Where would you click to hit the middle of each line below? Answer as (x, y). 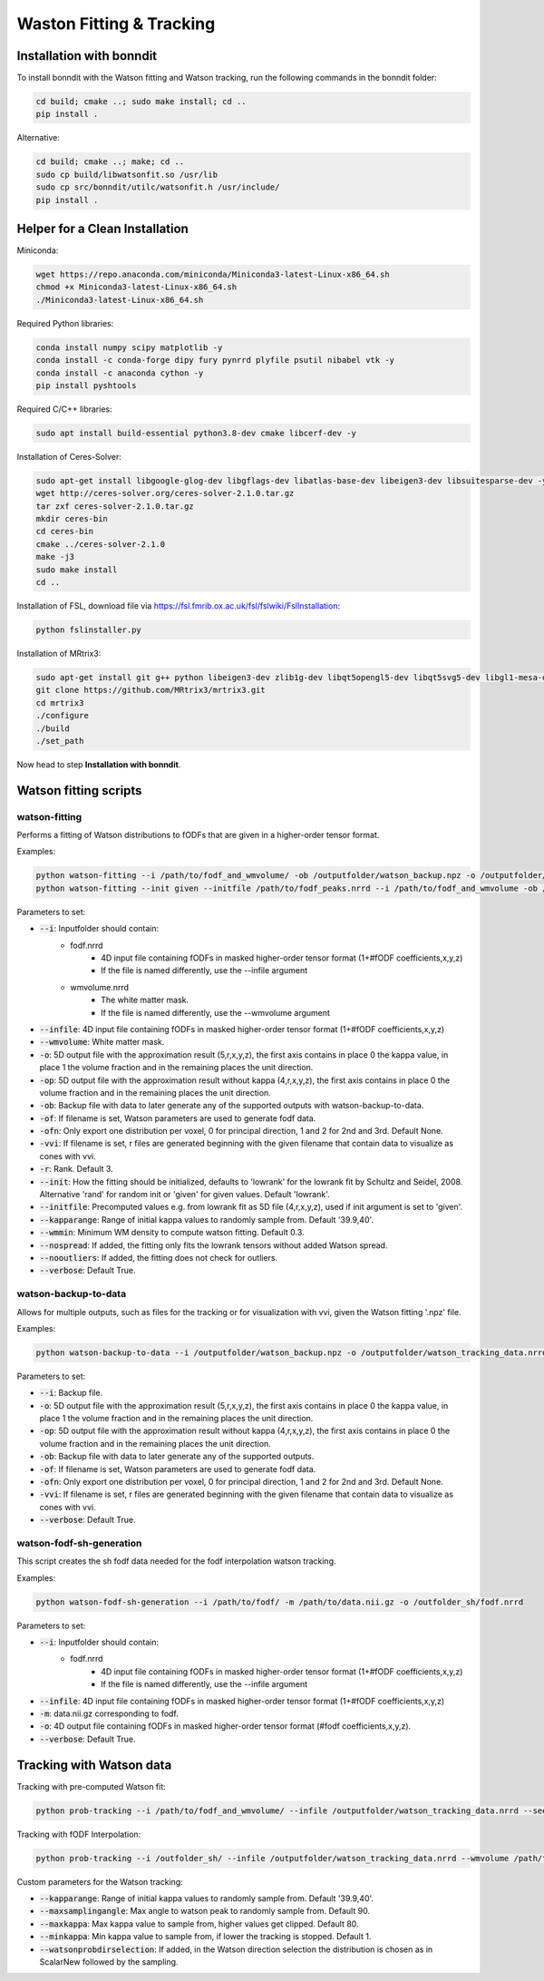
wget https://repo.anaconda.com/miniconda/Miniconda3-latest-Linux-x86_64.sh (213, 275)
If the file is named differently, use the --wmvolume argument (216, 1012)
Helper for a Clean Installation (103, 228)
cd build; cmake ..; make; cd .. (110, 162)
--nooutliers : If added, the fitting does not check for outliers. (159, 1257)
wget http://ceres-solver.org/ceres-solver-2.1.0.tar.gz (165, 493)
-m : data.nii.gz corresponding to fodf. (109, 1713)
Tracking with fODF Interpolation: (79, 1834)
